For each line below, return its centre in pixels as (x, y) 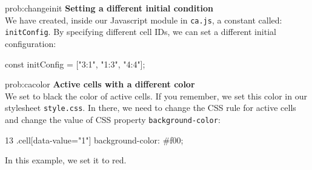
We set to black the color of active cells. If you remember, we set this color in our (156, 96)
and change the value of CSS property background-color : (113, 119)
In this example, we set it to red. (66, 160)
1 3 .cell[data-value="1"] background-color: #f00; (94, 140)
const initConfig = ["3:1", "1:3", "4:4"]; (75, 64)
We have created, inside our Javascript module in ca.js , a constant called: (144, 20)
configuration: (31, 43)
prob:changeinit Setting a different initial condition (109, 8)
